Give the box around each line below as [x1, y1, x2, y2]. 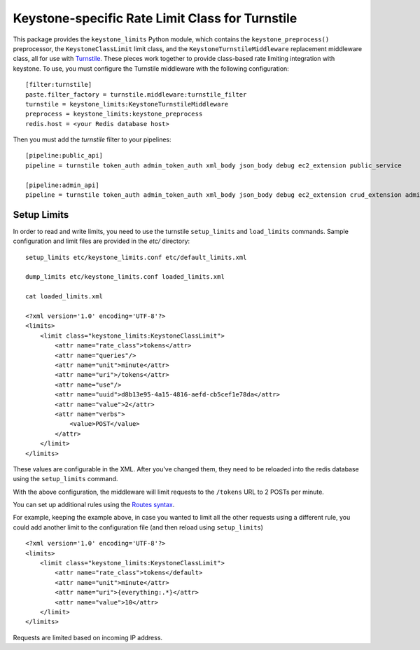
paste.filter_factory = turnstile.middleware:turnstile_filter [25, 90, 247, 98]
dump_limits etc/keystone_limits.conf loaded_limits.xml [25, 273, 225, 281]
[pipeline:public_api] [25, 151, 104, 160]
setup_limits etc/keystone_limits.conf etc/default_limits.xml [25, 253, 247, 261]
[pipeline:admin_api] [25, 181, 99, 189]
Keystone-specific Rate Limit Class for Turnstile [13, 11, 297, 26]
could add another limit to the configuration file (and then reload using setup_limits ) [13, 523, 264, 532]
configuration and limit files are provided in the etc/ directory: [13, 237, 190, 245]
